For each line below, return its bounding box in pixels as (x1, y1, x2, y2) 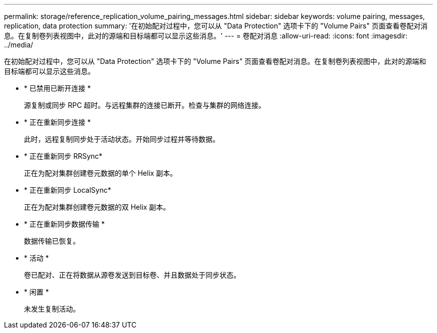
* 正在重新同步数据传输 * (24, 220, 105, 228)
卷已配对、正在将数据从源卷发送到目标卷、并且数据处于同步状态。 (24, 271, 240, 279)
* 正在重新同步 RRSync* (24, 152, 103, 160)
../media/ (4, 40, 33, 49)
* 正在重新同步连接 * (24, 118, 91, 126)
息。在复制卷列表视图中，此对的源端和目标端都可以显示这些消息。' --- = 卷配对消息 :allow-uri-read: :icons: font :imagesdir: (4, 31, 408, 40)
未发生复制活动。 (24, 305, 80, 313)
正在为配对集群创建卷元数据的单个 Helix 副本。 (24, 169, 177, 177)
